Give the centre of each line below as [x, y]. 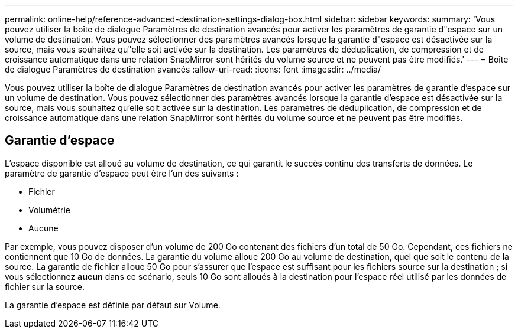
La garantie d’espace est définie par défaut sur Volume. [113, 305]
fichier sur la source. [45, 286]
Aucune [43, 228]
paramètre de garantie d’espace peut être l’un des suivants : [122, 173]
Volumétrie [49, 210]
